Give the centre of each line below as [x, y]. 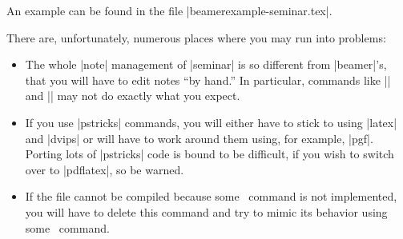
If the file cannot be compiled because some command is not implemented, [211, 196]
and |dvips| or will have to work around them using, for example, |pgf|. [199, 138]
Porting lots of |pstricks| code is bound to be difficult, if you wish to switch [210, 154]
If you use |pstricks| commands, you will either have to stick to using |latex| [211, 122]
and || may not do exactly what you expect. [133, 96]
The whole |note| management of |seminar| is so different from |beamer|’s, [206, 64]
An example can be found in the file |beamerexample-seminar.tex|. [169, 10]
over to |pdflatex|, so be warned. [105, 169]
